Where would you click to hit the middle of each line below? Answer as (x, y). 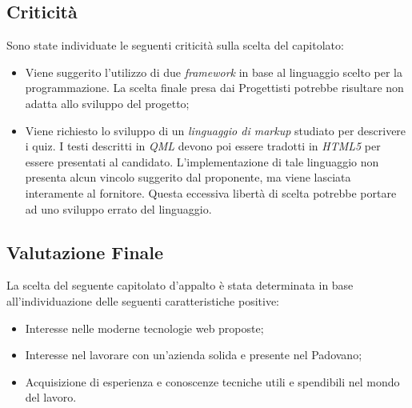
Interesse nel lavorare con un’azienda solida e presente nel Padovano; (194, 355)
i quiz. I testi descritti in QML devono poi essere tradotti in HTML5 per (203, 146)
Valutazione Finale (85, 252)
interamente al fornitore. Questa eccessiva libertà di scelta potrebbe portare (211, 192)
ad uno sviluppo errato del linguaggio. (118, 208)
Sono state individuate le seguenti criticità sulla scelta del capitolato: (175, 45)
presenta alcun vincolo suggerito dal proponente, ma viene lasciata (188, 177)
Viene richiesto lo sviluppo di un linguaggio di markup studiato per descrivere (216, 130)
